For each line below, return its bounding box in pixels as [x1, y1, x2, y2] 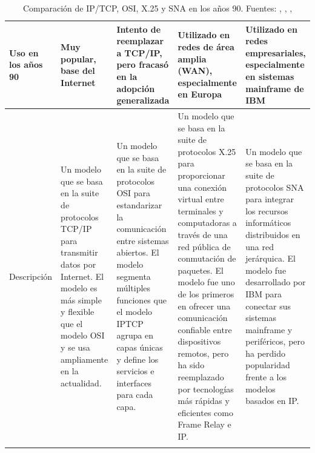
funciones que [116, 293, 167, 306]
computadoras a [177, 216, 237, 229]
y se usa [61, 341, 90, 354]
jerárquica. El [245, 252, 296, 265]
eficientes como [177, 406, 233, 418]
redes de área [177, 40, 234, 53]
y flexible [61, 305, 94, 318]
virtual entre [177, 193, 224, 205]
